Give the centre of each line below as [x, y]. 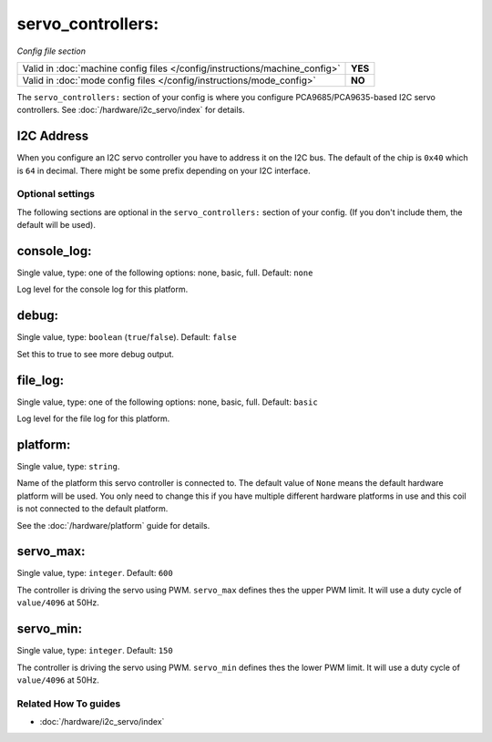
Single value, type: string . [68, 466]
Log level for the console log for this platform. [102, 289]
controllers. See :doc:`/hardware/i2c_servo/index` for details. [131, 110]
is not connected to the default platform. [92, 509]
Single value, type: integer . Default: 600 [95, 573]
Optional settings [56, 194]
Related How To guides [69, 704]
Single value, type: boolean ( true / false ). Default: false [127, 337]
